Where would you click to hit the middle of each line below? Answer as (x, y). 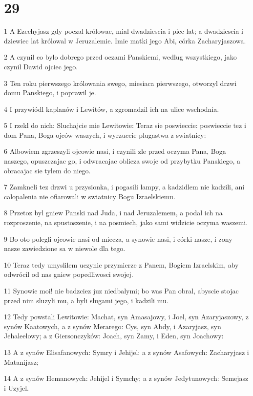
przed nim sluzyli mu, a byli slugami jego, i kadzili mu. (86, 300)
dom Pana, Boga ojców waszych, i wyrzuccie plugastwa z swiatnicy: (105, 135)
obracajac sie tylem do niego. (47, 170)
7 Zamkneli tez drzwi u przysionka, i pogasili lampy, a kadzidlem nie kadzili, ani (124, 187)
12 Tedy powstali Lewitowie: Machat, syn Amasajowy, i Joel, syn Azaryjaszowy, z (126, 317)
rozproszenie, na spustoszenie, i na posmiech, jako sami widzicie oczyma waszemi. (126, 222)
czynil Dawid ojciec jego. (41, 66)
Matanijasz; (21, 362)
